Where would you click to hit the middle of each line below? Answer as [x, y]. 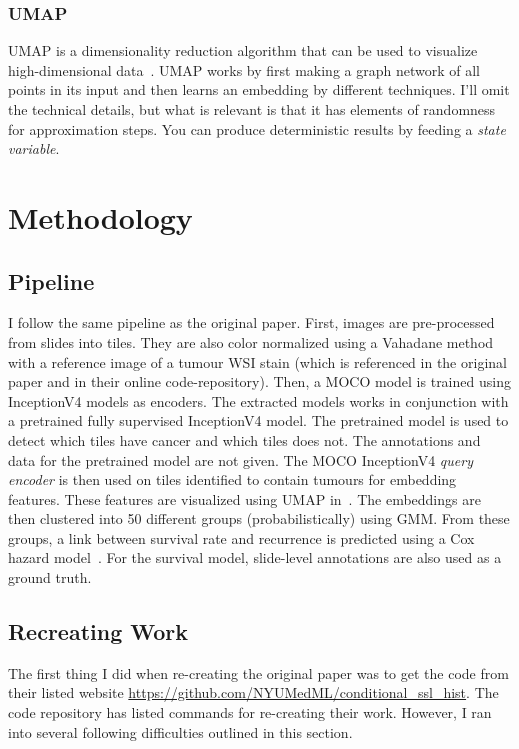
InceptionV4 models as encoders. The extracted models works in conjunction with [258, 400]
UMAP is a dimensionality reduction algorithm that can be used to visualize [243, 50]
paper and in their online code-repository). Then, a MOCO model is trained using [259, 381]
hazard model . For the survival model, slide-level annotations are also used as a [255, 557]
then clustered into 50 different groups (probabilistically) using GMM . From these [259, 518]
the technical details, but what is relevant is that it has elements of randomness [252, 109]
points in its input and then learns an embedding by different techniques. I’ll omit [259, 89]
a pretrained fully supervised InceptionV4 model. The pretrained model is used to [258, 420]
